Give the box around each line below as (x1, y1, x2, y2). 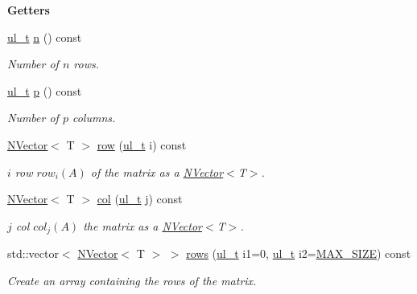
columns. (72, 109, 116, 126)
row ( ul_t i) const (97, 136, 187, 153)
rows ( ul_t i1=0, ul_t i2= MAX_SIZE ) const (186, 245, 411, 262)
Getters (7, 2, 50, 18)
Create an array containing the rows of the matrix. (7, 272, 257, 288)
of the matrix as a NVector (90, 163, 224, 180)
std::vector (7, 245, 59, 262)
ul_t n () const (7, 28, 82, 45)
